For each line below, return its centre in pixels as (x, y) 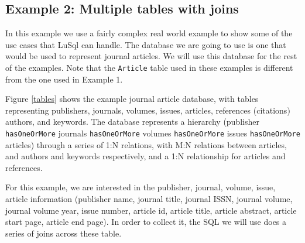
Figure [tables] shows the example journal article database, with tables (132, 99)
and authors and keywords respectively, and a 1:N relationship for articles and (145, 156)
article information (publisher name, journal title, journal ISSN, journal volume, (149, 199)
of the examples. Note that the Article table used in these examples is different (149, 67)
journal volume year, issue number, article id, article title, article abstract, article (151, 210)
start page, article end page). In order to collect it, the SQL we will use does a (146, 222)
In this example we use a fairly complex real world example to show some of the (149, 33)
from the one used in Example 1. (64, 79)
